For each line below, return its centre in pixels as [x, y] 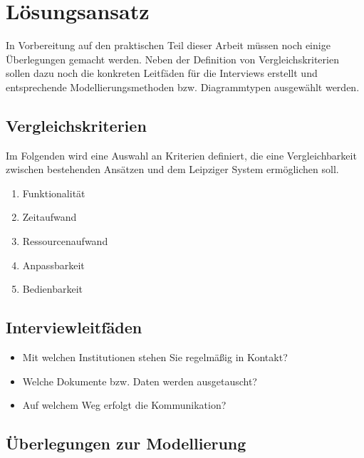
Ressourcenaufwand [65, 241]
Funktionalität [54, 193]
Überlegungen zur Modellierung [126, 443]
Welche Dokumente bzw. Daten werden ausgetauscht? [140, 381]
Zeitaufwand [50, 217]
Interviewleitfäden [74, 327]
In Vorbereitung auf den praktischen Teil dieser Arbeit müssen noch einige [168, 45]
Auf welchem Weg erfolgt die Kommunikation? [124, 405]
